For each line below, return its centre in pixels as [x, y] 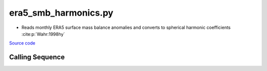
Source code [22, 43]
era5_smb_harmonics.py [61, 13]
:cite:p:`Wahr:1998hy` [43, 34]
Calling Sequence [37, 57]
